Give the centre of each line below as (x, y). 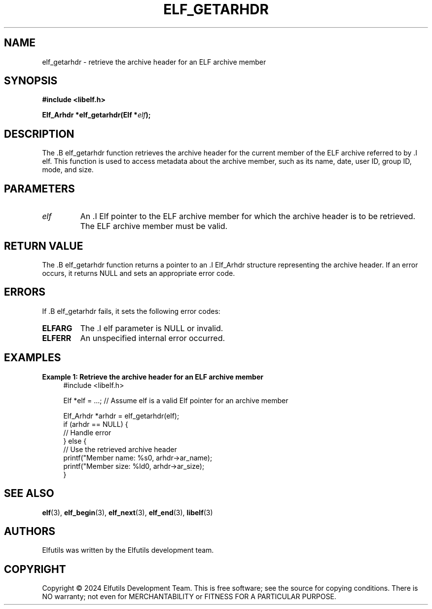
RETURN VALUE (44, 246)
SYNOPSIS (31, 81)
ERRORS (25, 292)
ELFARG (57, 328)
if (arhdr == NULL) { (96, 424)
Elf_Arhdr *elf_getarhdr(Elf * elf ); (96, 115)
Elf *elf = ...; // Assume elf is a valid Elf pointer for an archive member (176, 400)
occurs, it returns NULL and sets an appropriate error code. (139, 273)
